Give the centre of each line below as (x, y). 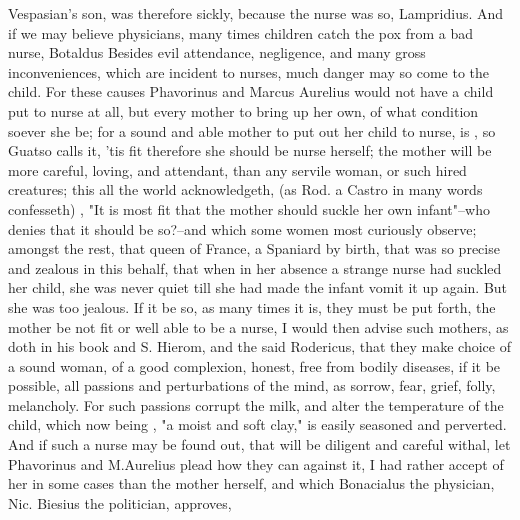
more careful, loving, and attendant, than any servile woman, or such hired (237, 169)
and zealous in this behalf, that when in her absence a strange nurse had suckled (255, 267)
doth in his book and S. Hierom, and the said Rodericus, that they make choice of (259, 346)
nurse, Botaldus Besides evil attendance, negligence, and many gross (217, 52)
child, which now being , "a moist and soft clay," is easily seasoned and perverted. (257, 424)
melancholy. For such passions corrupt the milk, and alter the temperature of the (256, 404)
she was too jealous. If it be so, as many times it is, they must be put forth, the (252, 306)
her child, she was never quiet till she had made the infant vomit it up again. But (258, 287)
